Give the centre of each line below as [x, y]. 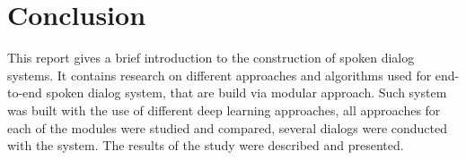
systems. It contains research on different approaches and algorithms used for [220, 75]
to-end [25, 93]
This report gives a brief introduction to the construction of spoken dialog [211, 58]
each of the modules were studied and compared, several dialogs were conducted [228, 127]
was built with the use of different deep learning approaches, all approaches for [224, 109]
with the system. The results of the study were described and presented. [206, 145]
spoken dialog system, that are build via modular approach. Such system [246, 93]
